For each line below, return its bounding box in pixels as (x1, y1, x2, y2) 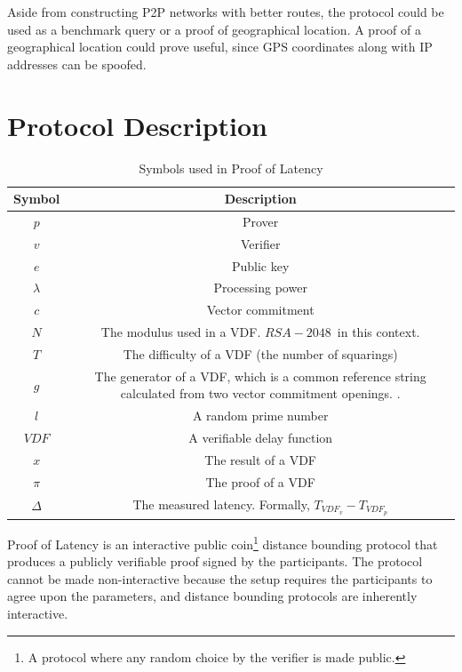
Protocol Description (7, 107, 267, 143)
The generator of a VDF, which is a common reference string (94, 366, 426, 385)
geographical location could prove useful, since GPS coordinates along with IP (7, 37, 433, 56)
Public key (231, 256, 290, 275)
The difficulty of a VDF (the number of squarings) (123, 345, 398, 363)
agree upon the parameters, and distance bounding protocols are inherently (7, 587, 418, 605)
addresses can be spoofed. (7, 54, 147, 73)
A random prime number (192, 406, 329, 425)
